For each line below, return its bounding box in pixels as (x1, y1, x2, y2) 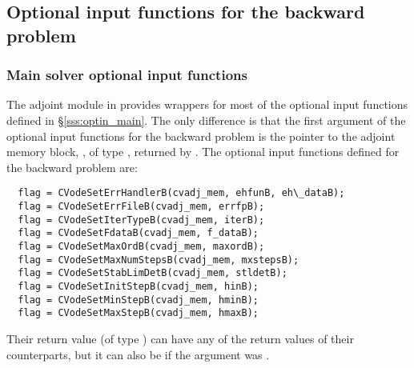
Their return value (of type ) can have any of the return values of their (6, 330, 354, 346)
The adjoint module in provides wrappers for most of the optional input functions (6, 96, 408, 113)
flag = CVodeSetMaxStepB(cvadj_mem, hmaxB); (18, 307, 259, 319)
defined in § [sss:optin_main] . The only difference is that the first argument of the (6, 111, 406, 128)
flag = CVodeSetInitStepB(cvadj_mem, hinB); (18, 280, 259, 292)
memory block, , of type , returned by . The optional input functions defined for (6, 143, 400, 160)
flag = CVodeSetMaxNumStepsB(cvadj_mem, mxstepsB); (18, 254, 299, 266)
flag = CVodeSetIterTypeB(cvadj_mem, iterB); (18, 214, 265, 226)
